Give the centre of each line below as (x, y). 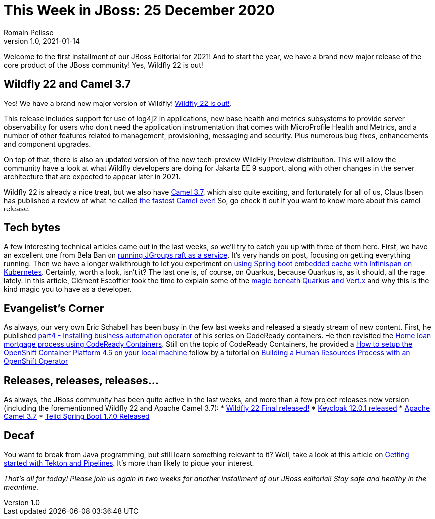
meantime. (21, 487)
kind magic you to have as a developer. (68, 289)
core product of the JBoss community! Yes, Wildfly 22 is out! (104, 65)
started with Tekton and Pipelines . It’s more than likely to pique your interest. (129, 463)
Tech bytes (32, 228)
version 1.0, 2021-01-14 (42, 41)
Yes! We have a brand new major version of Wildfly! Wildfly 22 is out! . (118, 103)
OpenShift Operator (36, 361)
